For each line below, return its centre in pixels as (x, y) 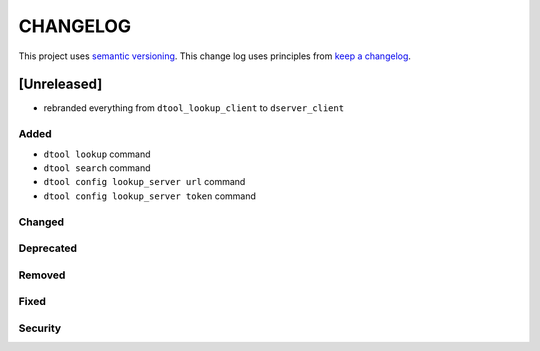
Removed (42, 275)
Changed (41, 222)
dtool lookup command (97, 154)
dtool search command (97, 167)
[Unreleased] (60, 84)
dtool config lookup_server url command (144, 182)
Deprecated (48, 248)
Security (40, 328)
